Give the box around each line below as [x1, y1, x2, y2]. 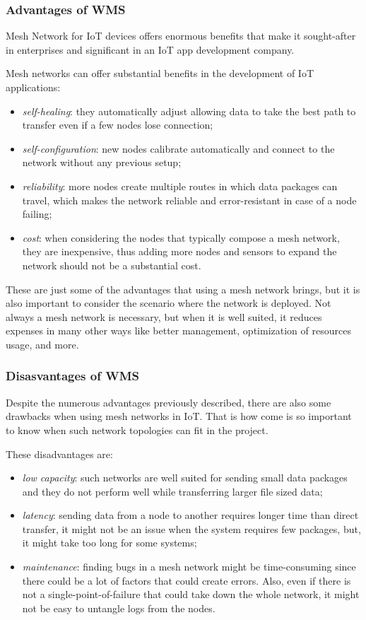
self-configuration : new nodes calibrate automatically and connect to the [22, 141, 335, 156]
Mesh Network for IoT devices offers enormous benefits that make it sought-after [6, 28, 356, 43]
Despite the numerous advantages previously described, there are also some [6, 394, 331, 409]
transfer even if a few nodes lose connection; [22, 117, 213, 132]
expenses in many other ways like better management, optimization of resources [6, 323, 351, 338]
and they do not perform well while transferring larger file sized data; [22, 484, 323, 498]
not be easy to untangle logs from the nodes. [22, 600, 216, 615]
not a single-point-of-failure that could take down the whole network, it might [22, 587, 360, 602]
